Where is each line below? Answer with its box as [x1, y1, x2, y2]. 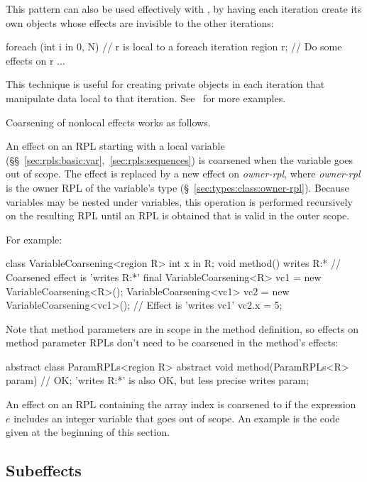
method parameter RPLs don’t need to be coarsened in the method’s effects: [6, 335, 339, 350]
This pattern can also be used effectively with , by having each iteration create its [6, 1, 362, 16]
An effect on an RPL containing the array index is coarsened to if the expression [6, 397, 356, 412]
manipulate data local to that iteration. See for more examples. [6, 90, 286, 105]
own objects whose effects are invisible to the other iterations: [6, 15, 274, 30]
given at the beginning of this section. [6, 425, 170, 439]
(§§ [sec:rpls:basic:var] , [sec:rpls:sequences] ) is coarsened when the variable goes [6, 152, 353, 167]
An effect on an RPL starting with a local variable [6, 138, 225, 153]
